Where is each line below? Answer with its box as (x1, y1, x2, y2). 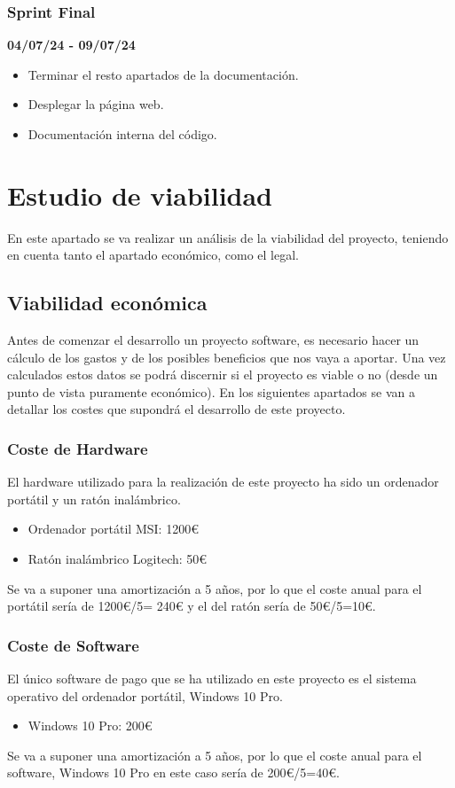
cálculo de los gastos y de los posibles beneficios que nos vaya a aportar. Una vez (7, 347, 446, 366)
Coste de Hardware (7, 438, 148, 459)
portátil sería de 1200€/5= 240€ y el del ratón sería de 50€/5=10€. (7, 597, 376, 615)
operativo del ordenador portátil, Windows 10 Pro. (7, 686, 283, 705)
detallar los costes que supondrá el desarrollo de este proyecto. (7, 400, 346, 418)
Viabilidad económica (7, 289, 208, 316)
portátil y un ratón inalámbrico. (7, 489, 181, 508)
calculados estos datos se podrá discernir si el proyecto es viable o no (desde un (7, 365, 438, 384)
